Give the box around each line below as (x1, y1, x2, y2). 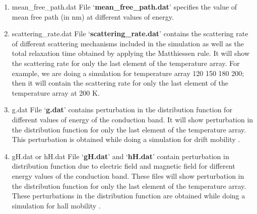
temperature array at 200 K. (12, 87, 100, 98)
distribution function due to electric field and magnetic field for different (12, 161, 235, 171)
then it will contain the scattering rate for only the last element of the (12, 78, 228, 88)
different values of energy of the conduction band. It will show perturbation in (12, 114, 253, 124)
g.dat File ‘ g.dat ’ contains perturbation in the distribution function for (12, 104, 232, 115)
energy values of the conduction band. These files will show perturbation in (12, 170, 244, 181)
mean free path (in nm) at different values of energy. (12, 11, 174, 22)
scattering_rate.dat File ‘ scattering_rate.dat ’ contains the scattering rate (12, 28, 248, 39)
